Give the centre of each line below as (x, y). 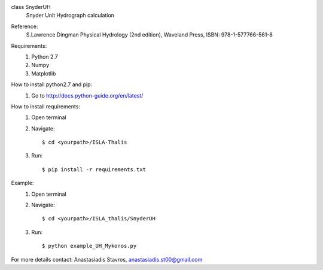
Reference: (25, 26)
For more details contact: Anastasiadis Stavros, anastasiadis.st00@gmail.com (107, 259)
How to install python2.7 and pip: (52, 84)
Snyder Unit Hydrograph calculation (70, 16)
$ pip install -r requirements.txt (94, 169)
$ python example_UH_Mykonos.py (89, 246)
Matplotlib (44, 73)
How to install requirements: (46, 106)
